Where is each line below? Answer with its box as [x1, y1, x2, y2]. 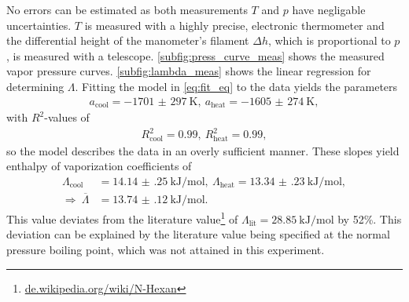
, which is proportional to [267, 32, 391, 49]
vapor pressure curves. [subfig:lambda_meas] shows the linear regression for [6, 63, 371, 79]
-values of [44, 109, 90, 126]
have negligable [292, 2, 366, 17]
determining [6, 78, 64, 94]
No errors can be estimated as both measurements [6, 2, 248, 17]
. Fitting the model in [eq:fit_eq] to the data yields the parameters [75, 78, 398, 94]
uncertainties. [6, 16, 72, 33]
